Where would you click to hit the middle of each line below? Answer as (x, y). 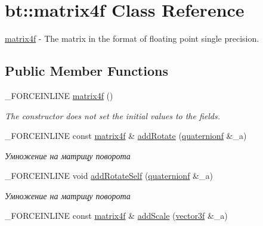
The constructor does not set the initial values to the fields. (113, 115)
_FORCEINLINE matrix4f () (59, 95)
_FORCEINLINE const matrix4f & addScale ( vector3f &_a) (116, 216)
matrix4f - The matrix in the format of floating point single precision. (132, 38)
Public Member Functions (86, 71)
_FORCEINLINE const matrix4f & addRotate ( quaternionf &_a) (126, 136)
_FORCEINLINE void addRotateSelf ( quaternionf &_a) (109, 176)
